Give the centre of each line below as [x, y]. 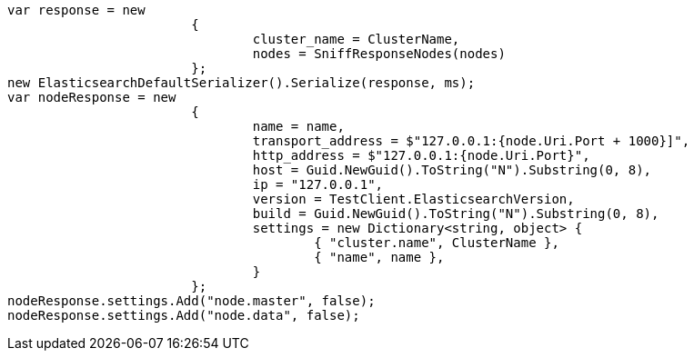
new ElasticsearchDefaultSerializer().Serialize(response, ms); [241, 83]
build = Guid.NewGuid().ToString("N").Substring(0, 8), [456, 214]
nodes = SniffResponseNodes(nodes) [379, 54]
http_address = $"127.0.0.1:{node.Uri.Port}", [421, 155]
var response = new [76, 10]
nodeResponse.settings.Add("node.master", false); [191, 301]
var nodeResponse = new [92, 97]
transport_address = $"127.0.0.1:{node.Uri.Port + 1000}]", [471, 141]
